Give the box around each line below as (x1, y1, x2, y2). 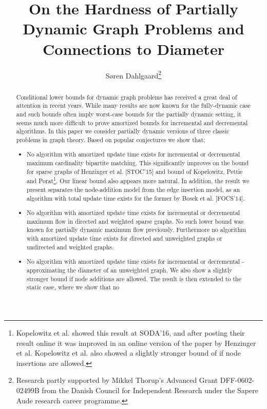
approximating (27, 266, 66, 274)
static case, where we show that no (27, 283, 120, 291)
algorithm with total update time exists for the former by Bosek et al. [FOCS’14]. (27, 193, 245, 202)
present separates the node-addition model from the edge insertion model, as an (27, 185, 240, 193)
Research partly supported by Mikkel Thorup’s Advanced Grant (16, 375, 218, 385)
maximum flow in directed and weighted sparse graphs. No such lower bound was (27, 217, 244, 225)
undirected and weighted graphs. (27, 242, 114, 251)
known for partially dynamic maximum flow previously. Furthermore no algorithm (27, 225, 246, 234)
